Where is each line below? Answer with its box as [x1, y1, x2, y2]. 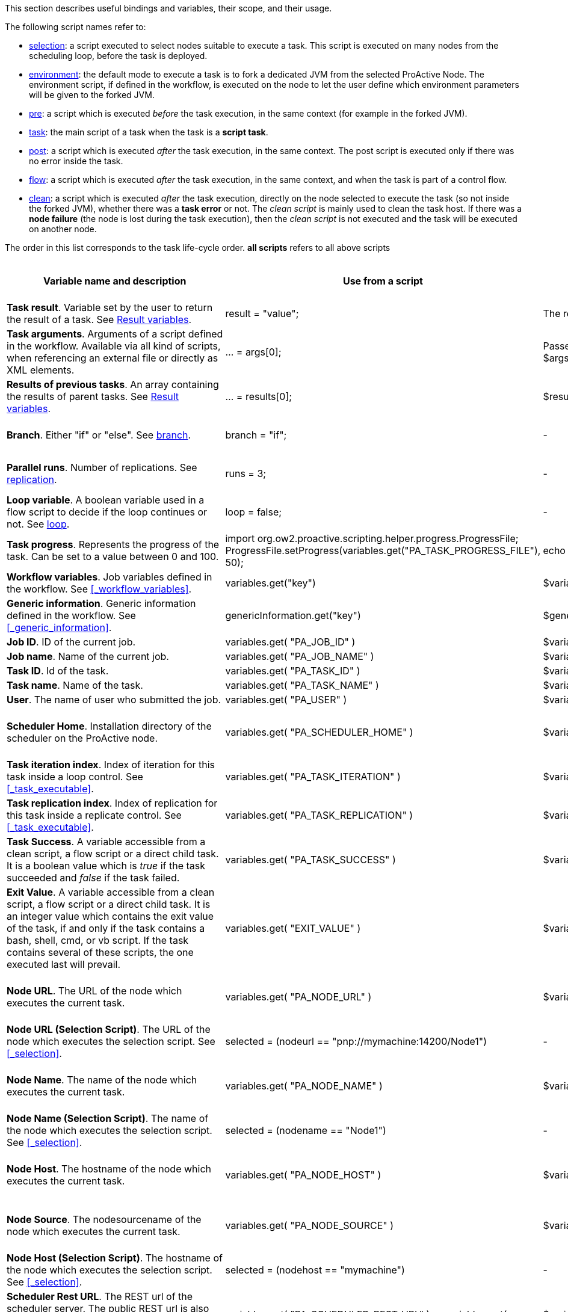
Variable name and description [43, 275, 187, 287]
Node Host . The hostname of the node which [7, 1163, 211, 1175]
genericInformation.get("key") [225, 609, 361, 621]
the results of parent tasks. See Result [7, 390, 179, 402]
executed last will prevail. [7, 958, 121, 970]
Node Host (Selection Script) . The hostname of [7, 1252, 223, 1264]
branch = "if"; [225, 429, 287, 441]
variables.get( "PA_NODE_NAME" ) [225, 1080, 383, 1092]
